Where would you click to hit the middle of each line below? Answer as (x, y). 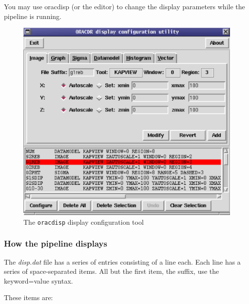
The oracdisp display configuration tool (84, 222)
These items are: (29, 297)
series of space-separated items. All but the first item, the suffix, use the (112, 271)
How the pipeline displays (56, 243)
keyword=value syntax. (38, 280)
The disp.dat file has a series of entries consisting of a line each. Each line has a (122, 261)
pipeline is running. (33, 16)
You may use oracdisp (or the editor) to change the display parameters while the (124, 6)
